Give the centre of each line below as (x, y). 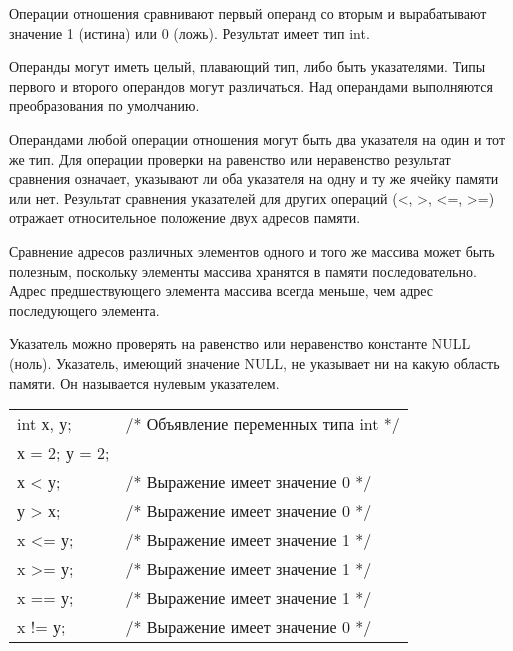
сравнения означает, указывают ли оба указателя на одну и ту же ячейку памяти (254, 178)
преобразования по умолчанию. (104, 105)
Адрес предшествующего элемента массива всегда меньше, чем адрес (221, 290)
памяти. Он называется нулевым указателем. (144, 382)
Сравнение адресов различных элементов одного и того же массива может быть (252, 250)
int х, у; (44, 424)
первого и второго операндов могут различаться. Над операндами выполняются (251, 85)
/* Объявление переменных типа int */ (262, 424)
